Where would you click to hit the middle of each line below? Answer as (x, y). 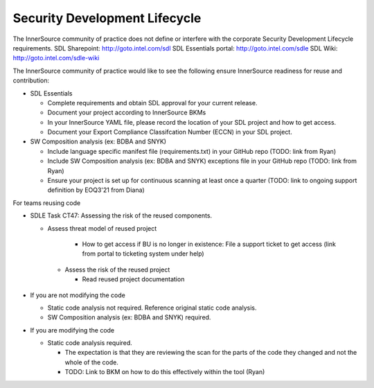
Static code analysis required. (90, 343)
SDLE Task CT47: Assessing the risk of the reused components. (121, 215)
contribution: (31, 80)
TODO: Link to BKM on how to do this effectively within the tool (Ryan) (165, 372)
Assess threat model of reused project (102, 228)
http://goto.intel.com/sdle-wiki (56, 58)
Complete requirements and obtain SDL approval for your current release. (152, 103)
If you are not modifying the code (78, 295)
